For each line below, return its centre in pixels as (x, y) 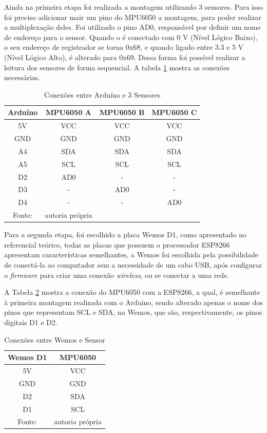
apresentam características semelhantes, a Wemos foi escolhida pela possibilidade (131, 255)
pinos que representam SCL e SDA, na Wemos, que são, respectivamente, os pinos (133, 312)
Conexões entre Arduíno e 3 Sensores (102, 94)
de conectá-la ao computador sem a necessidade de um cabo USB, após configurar (133, 264)
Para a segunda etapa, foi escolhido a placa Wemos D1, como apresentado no (126, 234)
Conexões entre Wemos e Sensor (55, 339)
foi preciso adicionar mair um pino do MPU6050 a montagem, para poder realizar (133, 17)
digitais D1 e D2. (31, 322)
